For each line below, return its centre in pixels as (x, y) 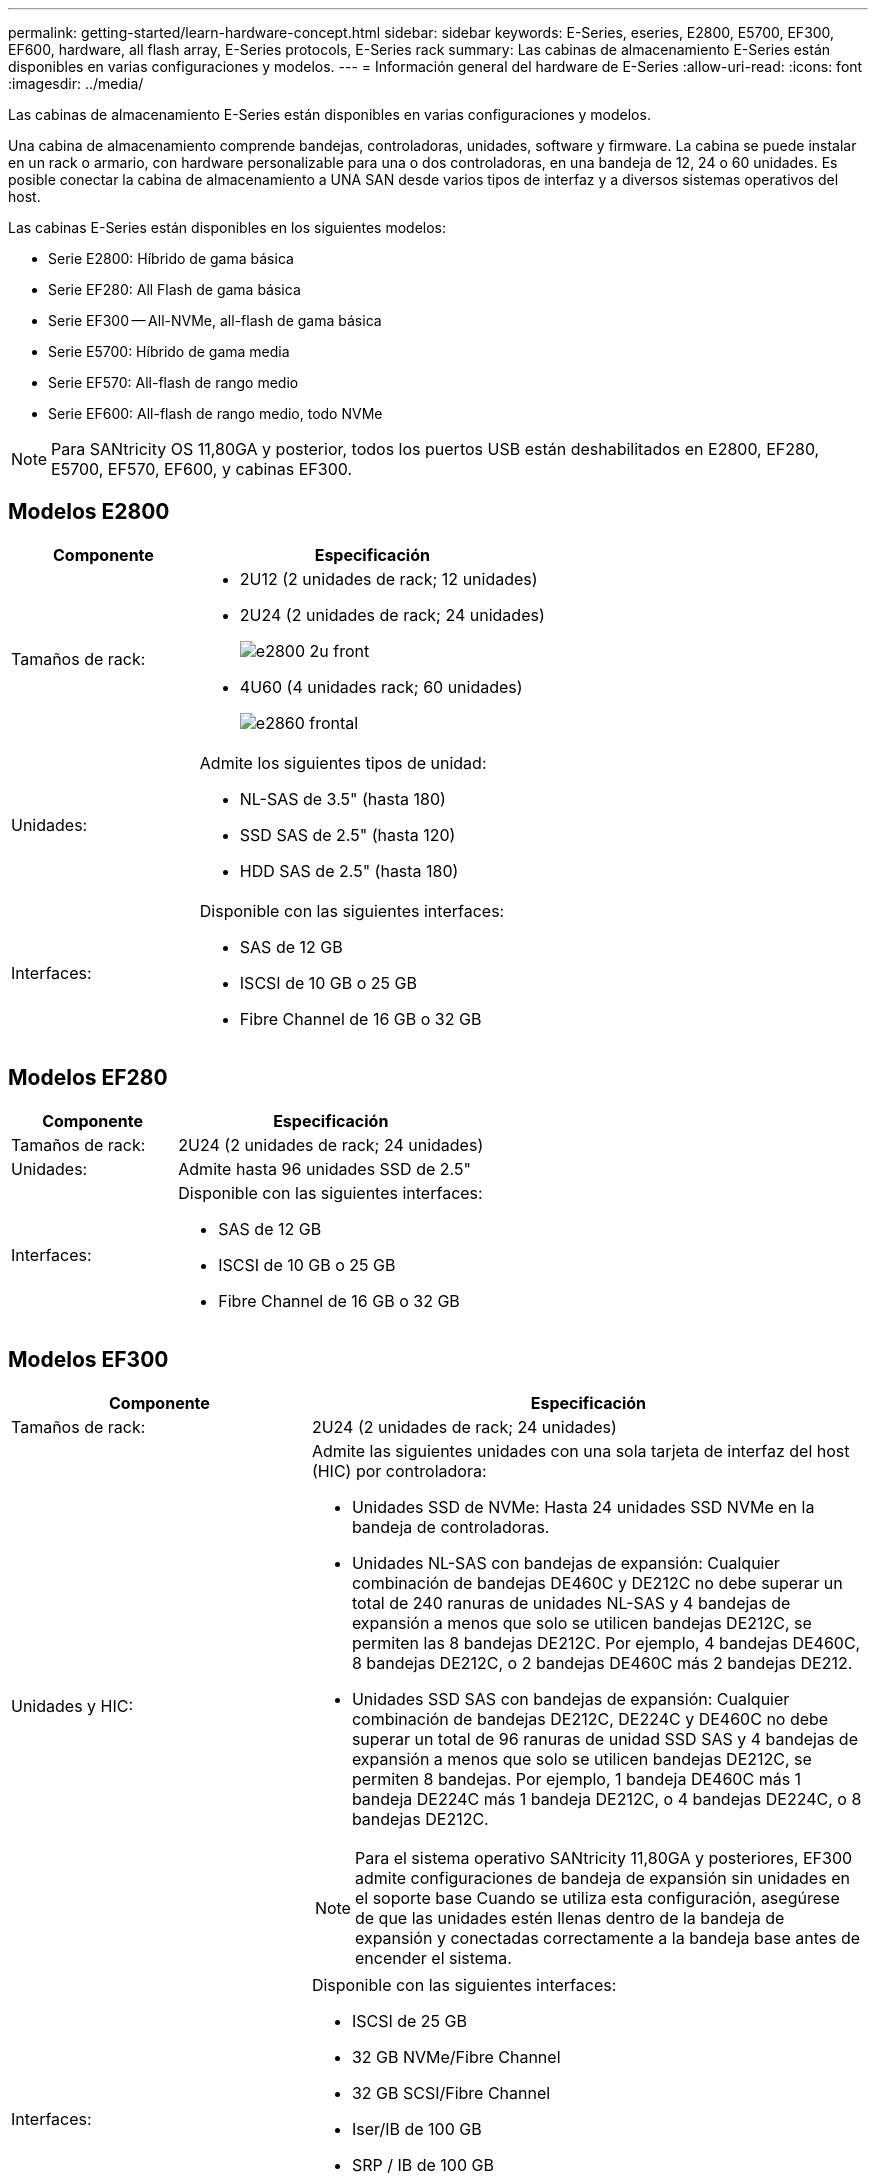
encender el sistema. (433, 1957)
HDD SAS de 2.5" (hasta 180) (349, 870)
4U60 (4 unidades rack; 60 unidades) (381, 686)
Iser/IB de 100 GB (416, 2128)
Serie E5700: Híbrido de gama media (169, 351)
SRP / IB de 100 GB (422, 2164)
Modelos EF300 (88, 1360)
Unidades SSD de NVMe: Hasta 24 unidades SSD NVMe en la (583, 1506)
